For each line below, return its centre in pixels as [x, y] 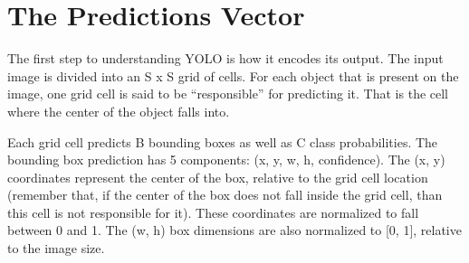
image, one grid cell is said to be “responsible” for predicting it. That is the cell [228, 94]
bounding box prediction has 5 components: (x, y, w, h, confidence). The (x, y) [226, 160]
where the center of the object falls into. [119, 111]
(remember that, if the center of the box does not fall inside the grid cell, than [225, 195]
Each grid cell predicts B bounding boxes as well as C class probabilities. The [223, 141]
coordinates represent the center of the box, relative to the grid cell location [218, 177]
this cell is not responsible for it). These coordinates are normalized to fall [213, 212]
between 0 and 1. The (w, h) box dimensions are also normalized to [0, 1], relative [234, 230]
